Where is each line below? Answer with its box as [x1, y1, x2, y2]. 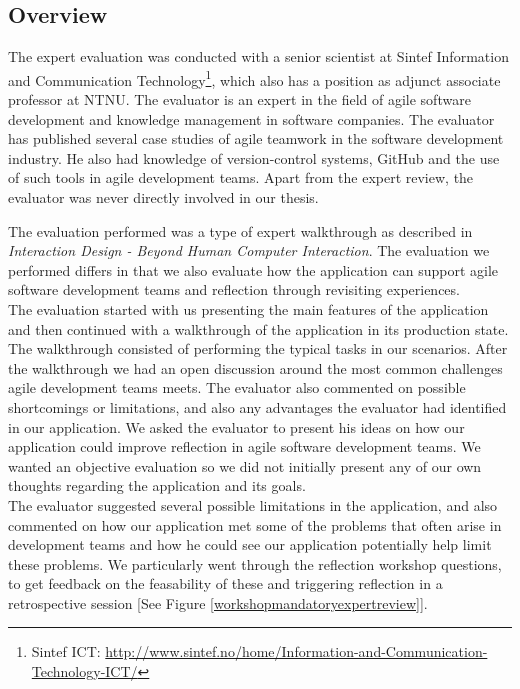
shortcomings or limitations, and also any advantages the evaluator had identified [8, 396, 507, 417]
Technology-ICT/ [31, 661, 138, 682]
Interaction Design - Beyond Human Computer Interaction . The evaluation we [8, 240, 490, 261]
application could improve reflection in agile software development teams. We [8, 436, 481, 457]
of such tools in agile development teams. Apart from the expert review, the [8, 167, 474, 188]
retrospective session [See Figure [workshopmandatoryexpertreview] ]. [8, 592, 428, 613]
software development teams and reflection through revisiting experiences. [8, 279, 460, 300]
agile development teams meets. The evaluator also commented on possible [8, 377, 466, 398]
